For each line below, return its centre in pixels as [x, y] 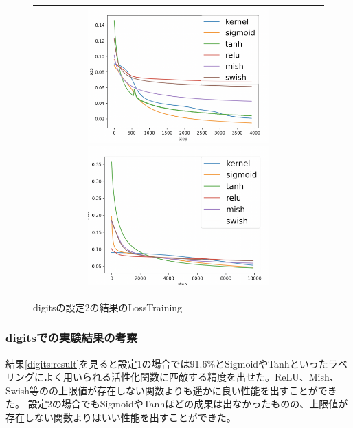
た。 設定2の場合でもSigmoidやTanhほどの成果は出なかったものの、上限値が [177, 404]
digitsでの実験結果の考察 [72, 338]
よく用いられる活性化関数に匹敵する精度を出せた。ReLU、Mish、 [191, 377]
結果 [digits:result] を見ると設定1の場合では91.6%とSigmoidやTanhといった [167, 363]
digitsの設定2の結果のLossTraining [108, 307]
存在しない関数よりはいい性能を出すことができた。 [121, 417]
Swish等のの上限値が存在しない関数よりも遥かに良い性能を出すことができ [171, 390]
